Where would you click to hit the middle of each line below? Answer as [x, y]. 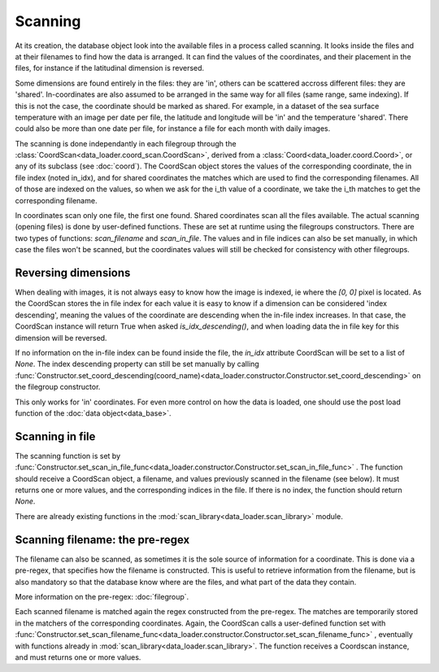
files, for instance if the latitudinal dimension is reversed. [110, 68]
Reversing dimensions [73, 273]
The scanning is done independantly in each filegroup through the [126, 143]
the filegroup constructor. [58, 387]
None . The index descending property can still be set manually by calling [137, 364]
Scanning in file [55, 436]
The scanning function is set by [68, 456]
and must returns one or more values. [78, 657]
